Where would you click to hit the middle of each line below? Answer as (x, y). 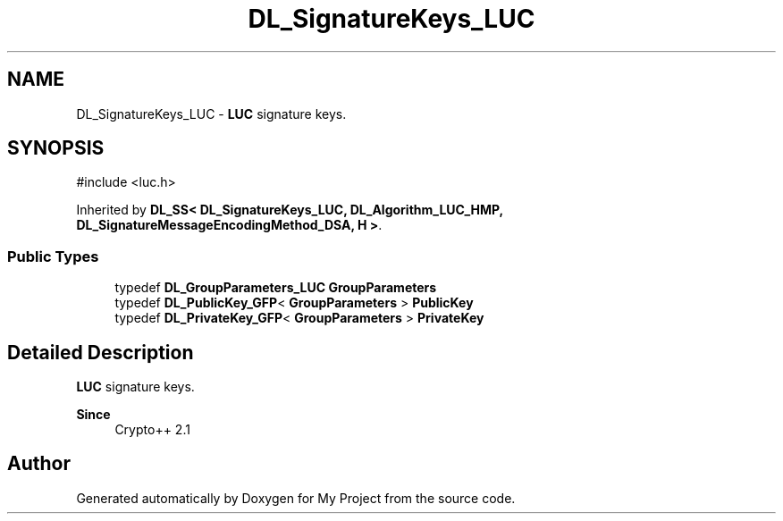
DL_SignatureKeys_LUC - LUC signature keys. (211, 113)
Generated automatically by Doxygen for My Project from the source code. (296, 498)
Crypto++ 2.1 (152, 430)
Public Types (53, 256)
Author (39, 464)
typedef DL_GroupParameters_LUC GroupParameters (276, 288)
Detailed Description (101, 352)
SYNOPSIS (56, 148)
